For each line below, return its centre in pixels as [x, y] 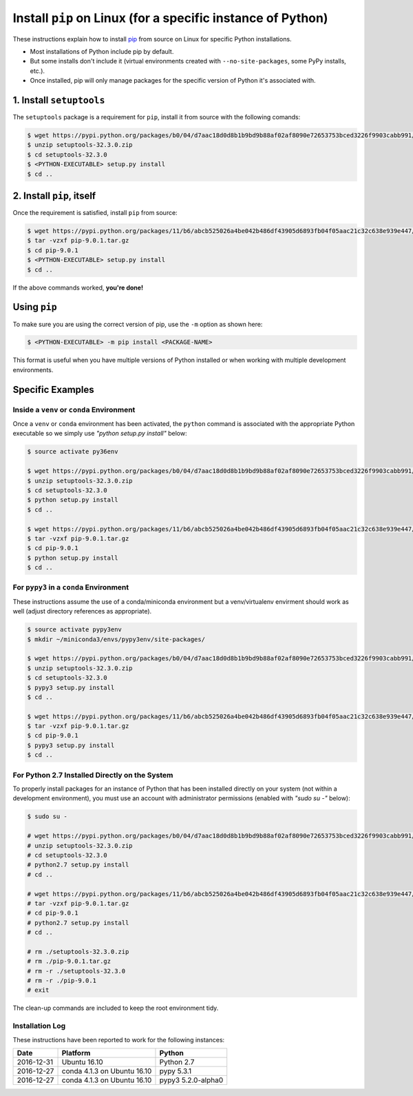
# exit [38, 990]
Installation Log [39, 1026]
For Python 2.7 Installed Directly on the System [93, 775]
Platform [76, 1053]
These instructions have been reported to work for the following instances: [119, 1039]
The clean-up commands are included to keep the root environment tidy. [116, 1008]
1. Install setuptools [59, 100]
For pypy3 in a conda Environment [71, 587]
